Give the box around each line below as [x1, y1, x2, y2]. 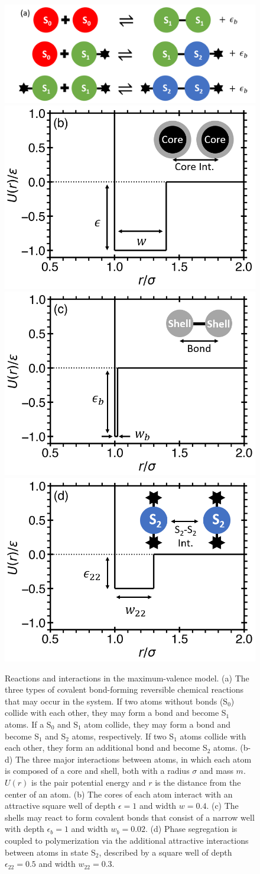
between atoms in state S [5, 846, 96, 858]
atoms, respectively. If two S [71, 729, 174, 742]
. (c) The [206, 799, 239, 812]
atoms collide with [180, 729, 246, 742]
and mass [199, 764, 233, 777]
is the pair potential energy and [31, 776, 146, 788]
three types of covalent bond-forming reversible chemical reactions [5, 683, 244, 696]
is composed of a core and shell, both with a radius [5, 764, 190, 777]
